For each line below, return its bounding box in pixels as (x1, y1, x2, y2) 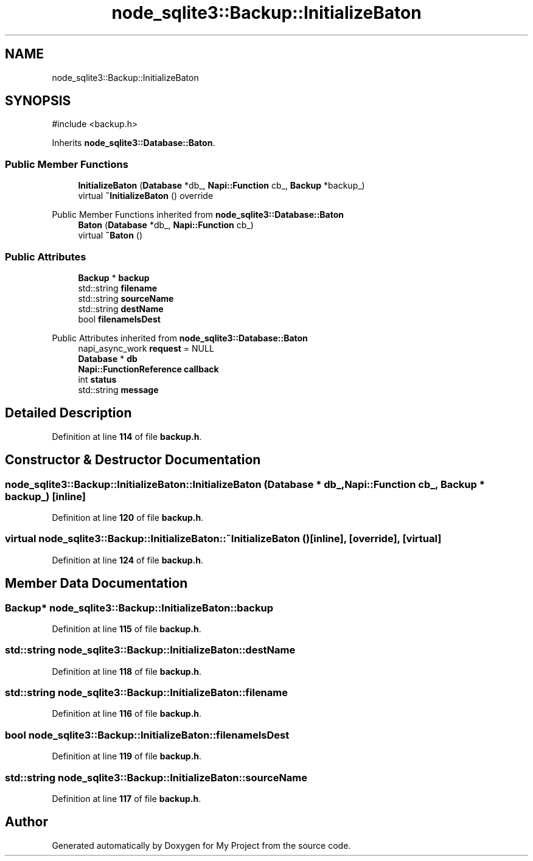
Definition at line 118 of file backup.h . (52, 666, 202, 677)
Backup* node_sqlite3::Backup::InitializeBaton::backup (5, 601, 273, 614)
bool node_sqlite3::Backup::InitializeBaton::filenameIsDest (5, 728, 290, 741)
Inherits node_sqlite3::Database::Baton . (52, 138, 215, 148)
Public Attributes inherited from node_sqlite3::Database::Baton (52, 332, 308, 343)
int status (78, 374, 117, 385)
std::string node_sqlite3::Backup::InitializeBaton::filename (5, 686, 288, 699)
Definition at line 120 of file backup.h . (52, 512, 204, 523)
